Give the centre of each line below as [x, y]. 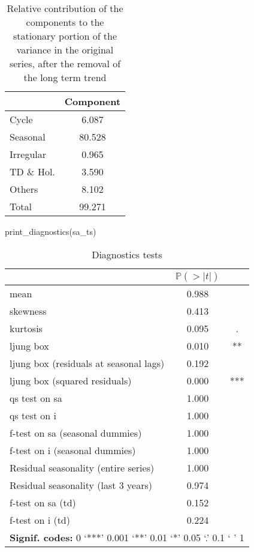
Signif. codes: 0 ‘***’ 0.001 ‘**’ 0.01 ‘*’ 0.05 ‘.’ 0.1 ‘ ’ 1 [127, 537]
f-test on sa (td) [43, 502]
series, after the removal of [65, 63]
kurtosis [26, 328]
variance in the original [65, 50]
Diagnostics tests [127, 254]
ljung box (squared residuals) [71, 380]
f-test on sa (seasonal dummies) [76, 432]
